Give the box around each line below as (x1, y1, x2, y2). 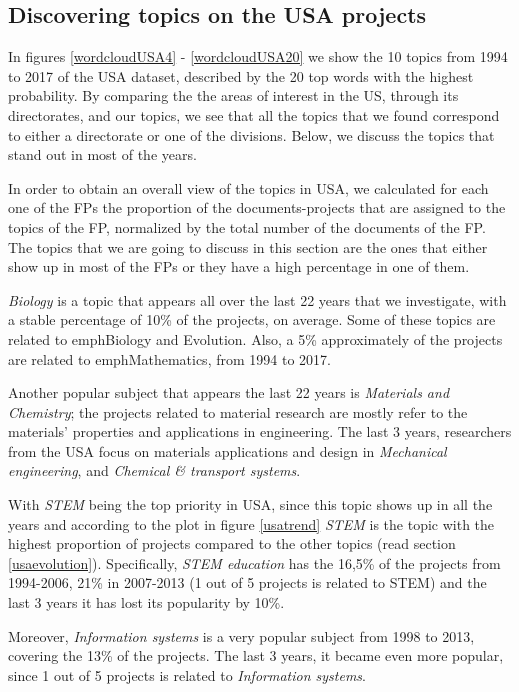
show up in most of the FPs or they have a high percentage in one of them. (8, 256, 470, 277)
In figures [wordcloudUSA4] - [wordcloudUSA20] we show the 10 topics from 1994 (8, 46, 508, 67)
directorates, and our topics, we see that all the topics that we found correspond (8, 104, 500, 125)
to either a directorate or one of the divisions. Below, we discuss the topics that (8, 124, 495, 145)
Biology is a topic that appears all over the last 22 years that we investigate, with (8, 289, 507, 310)
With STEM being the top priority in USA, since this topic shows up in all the (8, 494, 493, 515)
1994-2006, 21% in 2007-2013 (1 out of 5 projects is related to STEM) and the (8, 572, 487, 593)
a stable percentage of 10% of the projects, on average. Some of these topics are (8, 309, 496, 330)
